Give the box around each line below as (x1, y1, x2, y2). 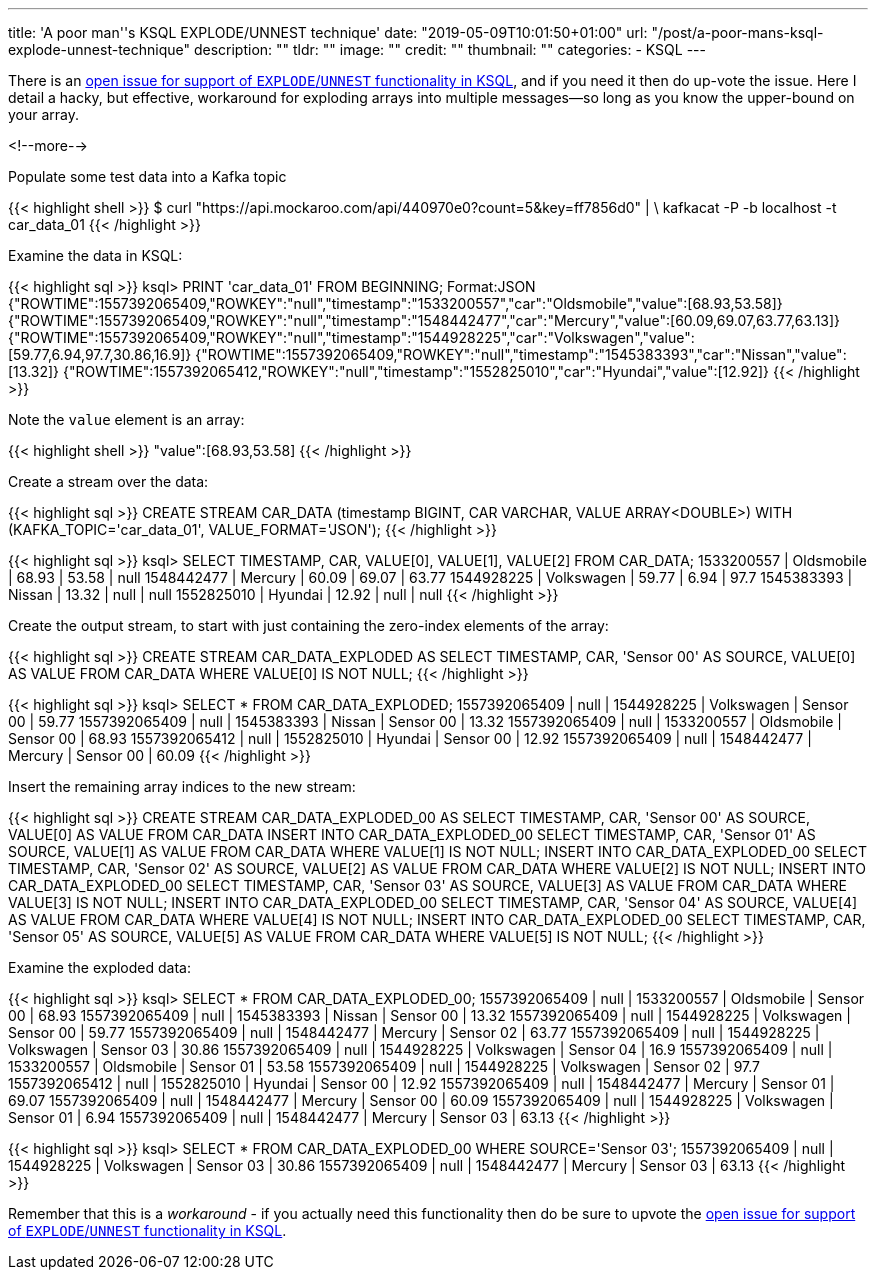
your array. (8, 106, 80, 123)
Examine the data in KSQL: (8, 247, 183, 264)
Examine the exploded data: (8, 959, 191, 976)
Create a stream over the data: (8, 473, 209, 490)
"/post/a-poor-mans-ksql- (651, 24, 824, 41)
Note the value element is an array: (8, 411, 245, 428)
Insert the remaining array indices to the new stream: (8, 778, 356, 795)
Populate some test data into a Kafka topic (8, 168, 287, 185)
